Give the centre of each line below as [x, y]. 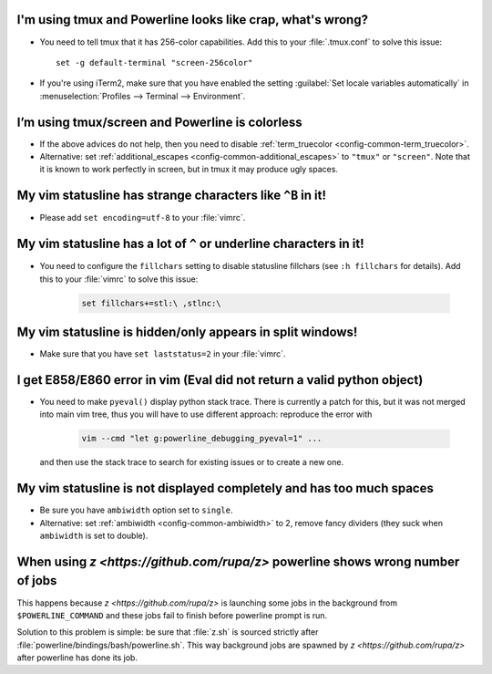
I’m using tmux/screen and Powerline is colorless [159, 122]
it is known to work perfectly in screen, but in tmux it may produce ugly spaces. [189, 170]
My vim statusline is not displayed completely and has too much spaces [225, 488]
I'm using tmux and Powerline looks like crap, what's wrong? [193, 20]
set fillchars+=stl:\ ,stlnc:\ [152, 303]
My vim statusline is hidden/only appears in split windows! [187, 332]
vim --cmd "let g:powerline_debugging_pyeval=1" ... [202, 439]
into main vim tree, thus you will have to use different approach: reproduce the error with [206, 414]
